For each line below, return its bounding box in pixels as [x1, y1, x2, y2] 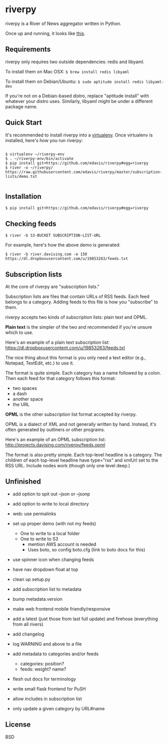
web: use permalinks [12, 511, 56, 517]
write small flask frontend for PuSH [12, 685, 86, 692]
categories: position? [20, 660, 64, 667]
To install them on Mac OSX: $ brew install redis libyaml [5, 68, 129, 74]
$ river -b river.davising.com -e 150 [5, 252, 87, 257]
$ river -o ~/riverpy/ [5, 165, 53, 170]
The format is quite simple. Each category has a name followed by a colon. [5, 370, 161, 376]
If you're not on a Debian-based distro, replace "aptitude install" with [5, 93, 149, 99]
